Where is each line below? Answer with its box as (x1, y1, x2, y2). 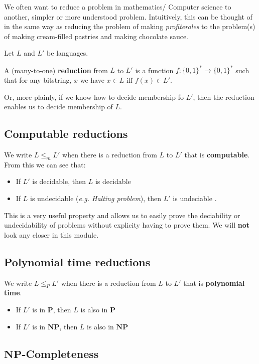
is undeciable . (173, 193, 217, 204)
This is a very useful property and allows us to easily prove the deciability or (4, 210, 240, 220)
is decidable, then (32, 176, 86, 187)
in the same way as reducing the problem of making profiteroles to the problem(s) (4, 21, 255, 32)
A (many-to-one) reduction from (4, 65, 108, 75)
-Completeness (22, 345, 99, 361)
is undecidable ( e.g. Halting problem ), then (30, 193, 162, 204)
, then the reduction (193, 91, 254, 102)
